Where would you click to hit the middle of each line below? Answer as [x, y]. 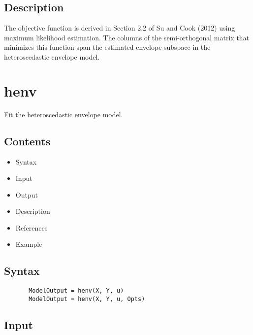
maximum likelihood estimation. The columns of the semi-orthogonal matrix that [127, 37]
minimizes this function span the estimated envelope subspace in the [107, 47]
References [32, 227]
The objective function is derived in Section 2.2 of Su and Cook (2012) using [120, 28]
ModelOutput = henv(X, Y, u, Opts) [87, 299]
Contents [27, 141]
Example [29, 244]
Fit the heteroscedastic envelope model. [63, 114]
